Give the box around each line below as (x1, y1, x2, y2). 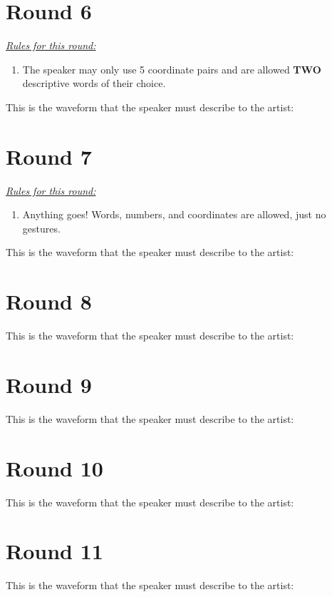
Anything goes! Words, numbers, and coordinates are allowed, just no (22, 207, 326, 222)
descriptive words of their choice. (22, 76, 166, 91)
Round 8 (6, 287, 92, 316)
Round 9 (6, 369, 92, 399)
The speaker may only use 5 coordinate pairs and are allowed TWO (22, 61, 321, 76)
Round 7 (6, 141, 92, 170)
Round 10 (6, 453, 103, 482)
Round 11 (6, 536, 103, 566)
